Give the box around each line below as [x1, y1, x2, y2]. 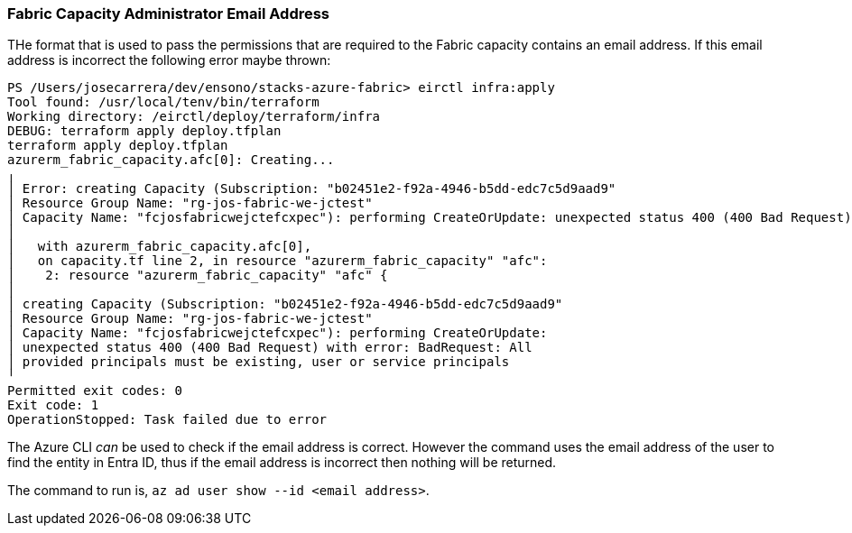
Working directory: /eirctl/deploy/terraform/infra [7, 109, 381, 124]
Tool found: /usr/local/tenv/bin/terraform [7, 95, 319, 110]
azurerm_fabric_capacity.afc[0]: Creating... [7, 152, 335, 168]
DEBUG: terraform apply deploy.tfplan [7, 124, 282, 139]
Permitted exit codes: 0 [7, 383, 182, 399]
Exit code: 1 [7, 398, 99, 413]
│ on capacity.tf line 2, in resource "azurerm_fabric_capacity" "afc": [7, 253, 548, 269]
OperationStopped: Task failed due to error [7, 412, 328, 427]
